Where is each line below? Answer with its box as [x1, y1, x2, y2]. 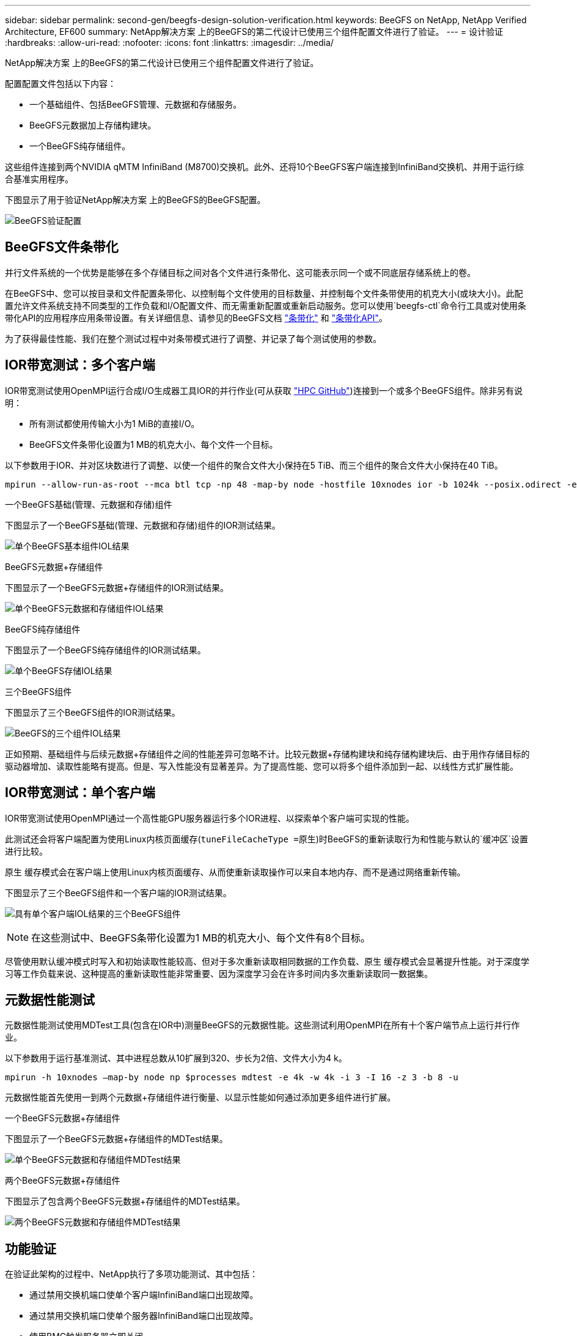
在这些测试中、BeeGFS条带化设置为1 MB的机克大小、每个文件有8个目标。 [31, 931, 370, 944]
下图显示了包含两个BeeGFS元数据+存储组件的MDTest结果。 [5, 1196, 245, 1207]
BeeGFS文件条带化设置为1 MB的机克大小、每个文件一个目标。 [29, 439, 278, 450]
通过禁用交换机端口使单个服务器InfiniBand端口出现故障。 [29, 1310, 259, 1321]
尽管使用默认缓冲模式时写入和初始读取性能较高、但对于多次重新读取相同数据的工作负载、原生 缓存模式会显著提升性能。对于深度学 [5, 956, 529, 967]
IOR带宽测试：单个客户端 [5, 785, 155, 801]
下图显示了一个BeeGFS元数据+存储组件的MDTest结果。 [5, 1134, 228, 1145]
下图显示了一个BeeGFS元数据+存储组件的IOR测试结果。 [5, 582, 229, 593]
